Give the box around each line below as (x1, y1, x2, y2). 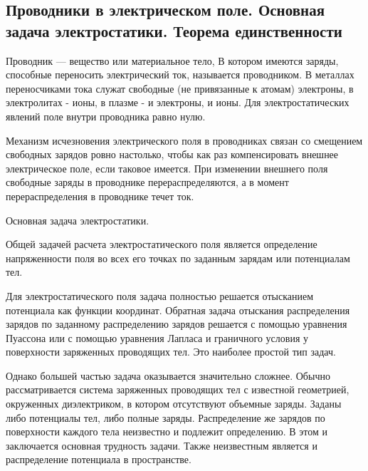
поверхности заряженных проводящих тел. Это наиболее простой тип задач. (6, 344, 336, 359)
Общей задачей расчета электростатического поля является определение (6, 237, 317, 252)
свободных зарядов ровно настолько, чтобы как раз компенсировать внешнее (6, 147, 339, 162)
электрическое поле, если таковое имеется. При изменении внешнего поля (6, 160, 328, 175)
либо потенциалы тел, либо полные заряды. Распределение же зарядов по (6, 410, 325, 425)
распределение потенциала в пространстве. (6, 452, 191, 467)
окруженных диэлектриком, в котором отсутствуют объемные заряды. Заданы (6, 396, 342, 411)
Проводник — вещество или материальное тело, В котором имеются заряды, (6, 53, 339, 68)
